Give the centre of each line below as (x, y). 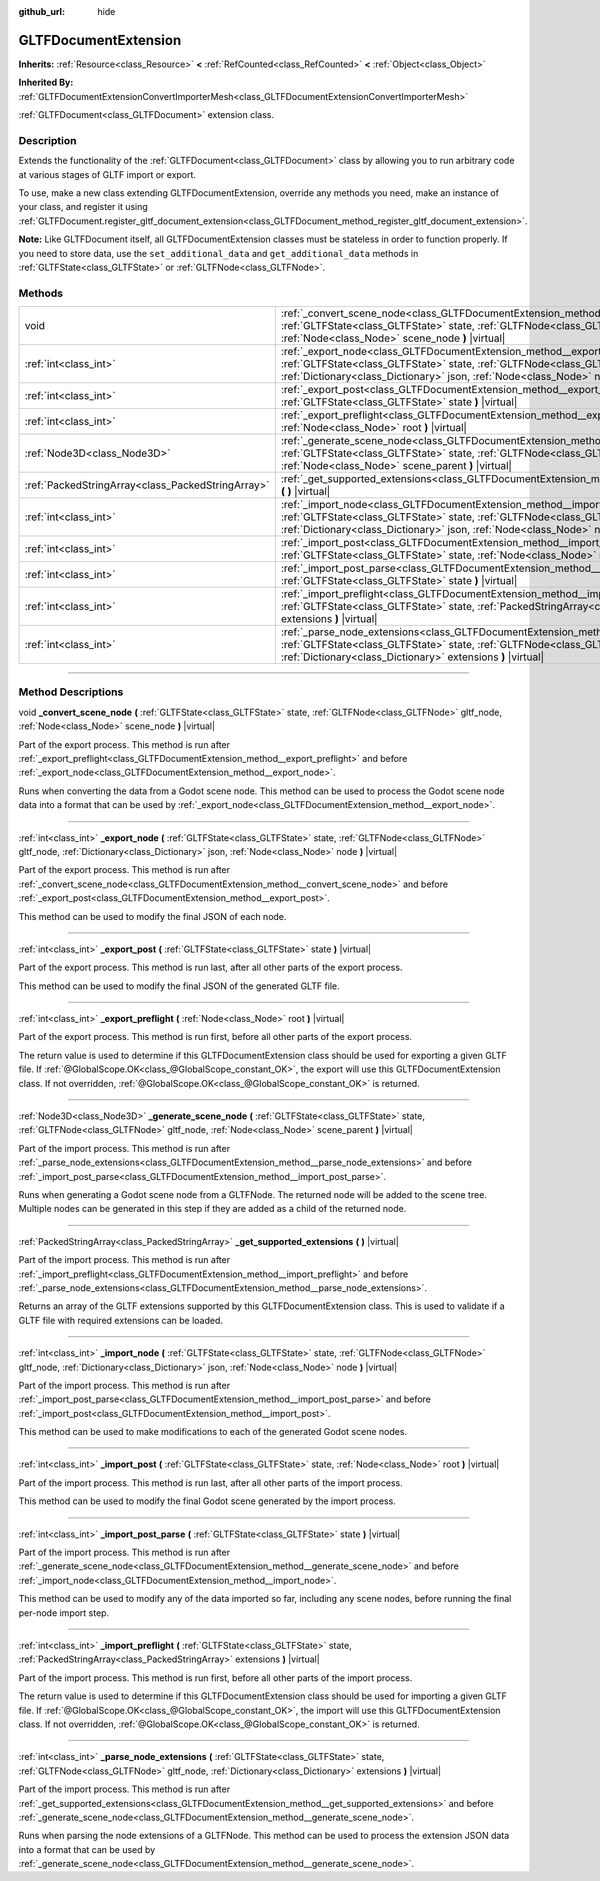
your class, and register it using (83, 207)
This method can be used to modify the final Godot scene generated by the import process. (207, 1501)
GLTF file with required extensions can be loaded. (121, 1320)
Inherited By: (46, 82)
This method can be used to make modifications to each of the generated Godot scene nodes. (213, 1432)
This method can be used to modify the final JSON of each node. (152, 916)
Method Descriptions (71, 692)
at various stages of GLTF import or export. (107, 174)
